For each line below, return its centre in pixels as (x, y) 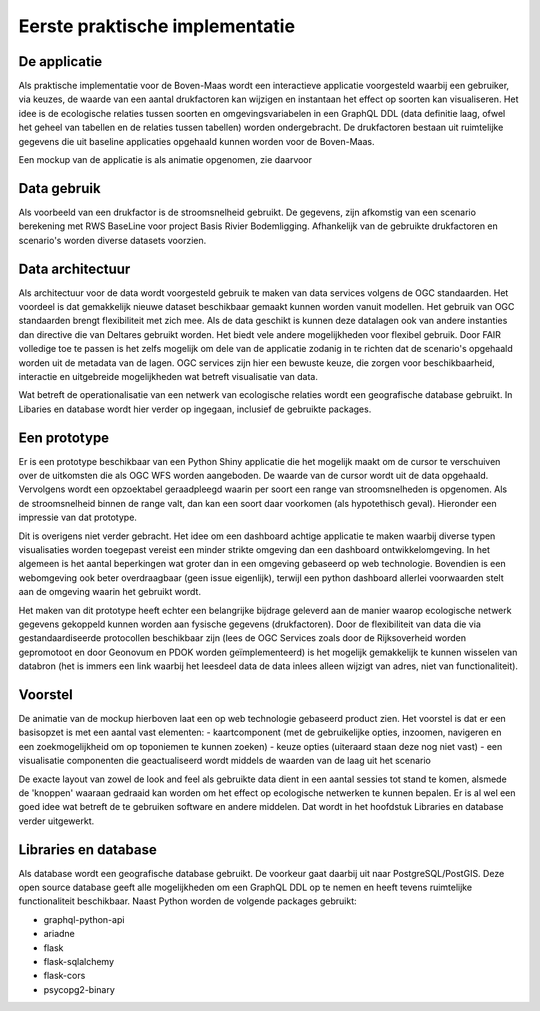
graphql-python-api (84, 919)
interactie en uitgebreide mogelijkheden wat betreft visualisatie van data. (168, 376)
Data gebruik (59, 188)
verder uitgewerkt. (56, 821)
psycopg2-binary (79, 989)
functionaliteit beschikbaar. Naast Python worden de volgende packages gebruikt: (187, 901)
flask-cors (64, 976)
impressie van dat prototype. (77, 517)
